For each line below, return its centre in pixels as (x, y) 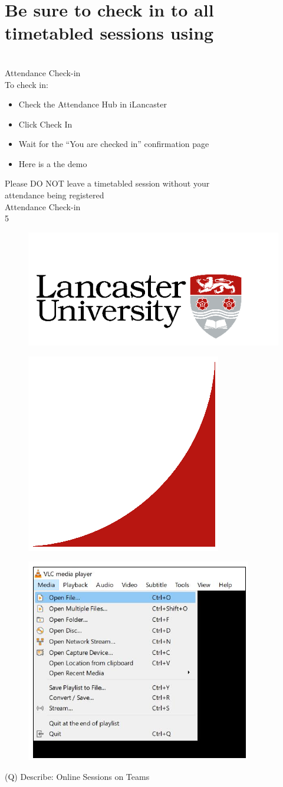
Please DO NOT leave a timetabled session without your (107, 183)
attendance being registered (55, 195)
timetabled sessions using (109, 33)
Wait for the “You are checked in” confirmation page (114, 144)
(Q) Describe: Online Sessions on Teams (77, 776)
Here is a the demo (53, 163)
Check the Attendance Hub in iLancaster (93, 104)
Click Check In (45, 124)
